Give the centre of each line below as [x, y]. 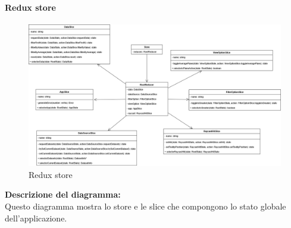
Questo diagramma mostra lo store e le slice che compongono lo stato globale [145, 206]
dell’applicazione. [36, 218]
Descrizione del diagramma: [63, 194]
